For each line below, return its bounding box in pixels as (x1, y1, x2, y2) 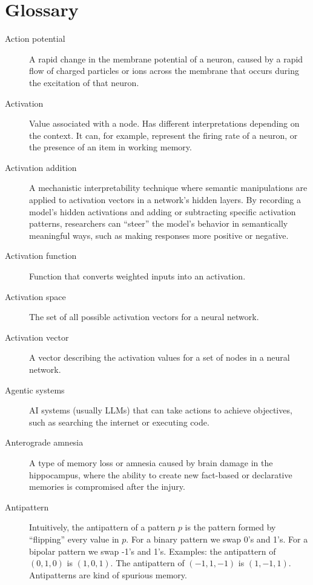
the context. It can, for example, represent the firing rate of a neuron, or (29, 129, 298, 141)
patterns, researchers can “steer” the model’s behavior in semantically (29, 217, 288, 230)
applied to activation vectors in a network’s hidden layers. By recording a (29, 193, 301, 206)
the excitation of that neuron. (29, 76, 139, 89)
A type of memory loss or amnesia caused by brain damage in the (29, 456, 273, 469)
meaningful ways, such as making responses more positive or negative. (29, 229, 289, 241)
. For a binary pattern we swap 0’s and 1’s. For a (126, 532, 308, 545)
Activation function (5, 249, 77, 262)
